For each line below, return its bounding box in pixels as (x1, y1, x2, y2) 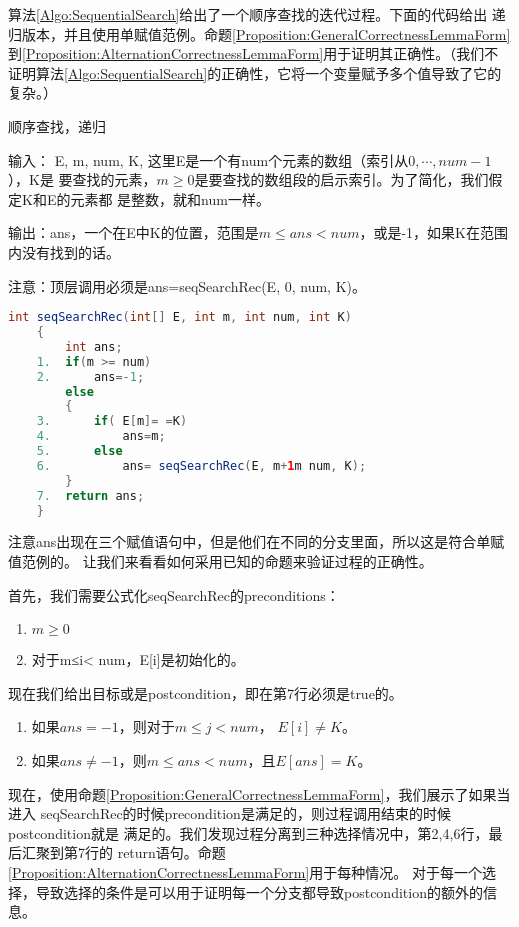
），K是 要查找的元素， (8, 169, 157, 190)
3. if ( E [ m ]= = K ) (36, 414, 188, 429)
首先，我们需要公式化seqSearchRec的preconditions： (8, 584, 340, 605)
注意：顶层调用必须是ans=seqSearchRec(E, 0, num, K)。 (8, 275, 366, 296)
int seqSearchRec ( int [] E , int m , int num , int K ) (8, 310, 352, 325)
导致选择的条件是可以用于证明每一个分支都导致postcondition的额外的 (35, 881, 483, 902)
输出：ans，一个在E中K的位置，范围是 (8, 222, 259, 243)
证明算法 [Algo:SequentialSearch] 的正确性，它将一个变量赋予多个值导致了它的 (8, 62, 502, 83)
